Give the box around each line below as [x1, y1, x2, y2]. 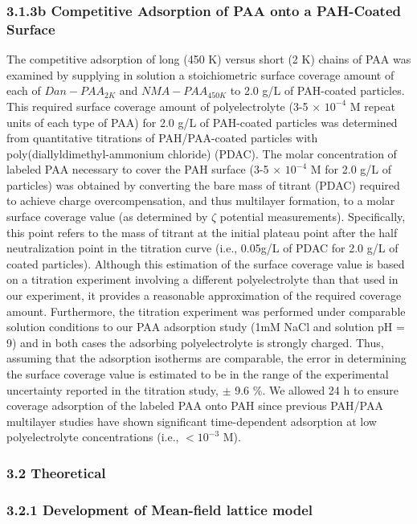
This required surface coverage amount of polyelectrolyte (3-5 [6, 97, 309, 114]
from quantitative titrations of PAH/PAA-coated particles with [6, 129, 318, 146]
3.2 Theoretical [6, 462, 106, 482]
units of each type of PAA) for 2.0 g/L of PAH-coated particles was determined [6, 113, 398, 130]
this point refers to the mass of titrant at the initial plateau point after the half [6, 223, 398, 240]
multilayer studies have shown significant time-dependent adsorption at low [6, 412, 377, 429]
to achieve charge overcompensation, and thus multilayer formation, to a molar [6, 192, 395, 209]
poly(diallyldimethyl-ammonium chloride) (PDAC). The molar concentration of [6, 145, 397, 162]
